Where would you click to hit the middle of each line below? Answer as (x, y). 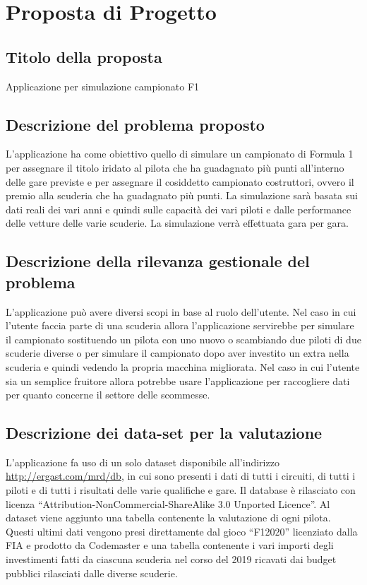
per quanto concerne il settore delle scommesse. (108, 395)
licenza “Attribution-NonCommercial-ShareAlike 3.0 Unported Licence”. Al (168, 503)
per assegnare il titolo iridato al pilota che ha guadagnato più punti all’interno (175, 167)
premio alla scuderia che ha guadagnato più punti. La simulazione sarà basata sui (182, 195)
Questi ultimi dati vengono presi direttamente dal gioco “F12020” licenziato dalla (182, 531)
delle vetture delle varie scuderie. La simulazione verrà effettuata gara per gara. (177, 223)
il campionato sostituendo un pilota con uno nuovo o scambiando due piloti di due (183, 339)
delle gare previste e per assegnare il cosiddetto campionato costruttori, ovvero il (180, 181)
